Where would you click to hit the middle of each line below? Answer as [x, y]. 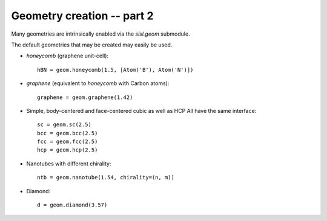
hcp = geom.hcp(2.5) [68, 150]
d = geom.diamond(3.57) [72, 205]
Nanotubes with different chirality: [69, 164]
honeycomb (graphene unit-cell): [68, 56]
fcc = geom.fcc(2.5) [68, 142]
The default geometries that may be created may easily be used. [92, 45]
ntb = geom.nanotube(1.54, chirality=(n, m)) [106, 178]
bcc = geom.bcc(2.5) [68, 133]
